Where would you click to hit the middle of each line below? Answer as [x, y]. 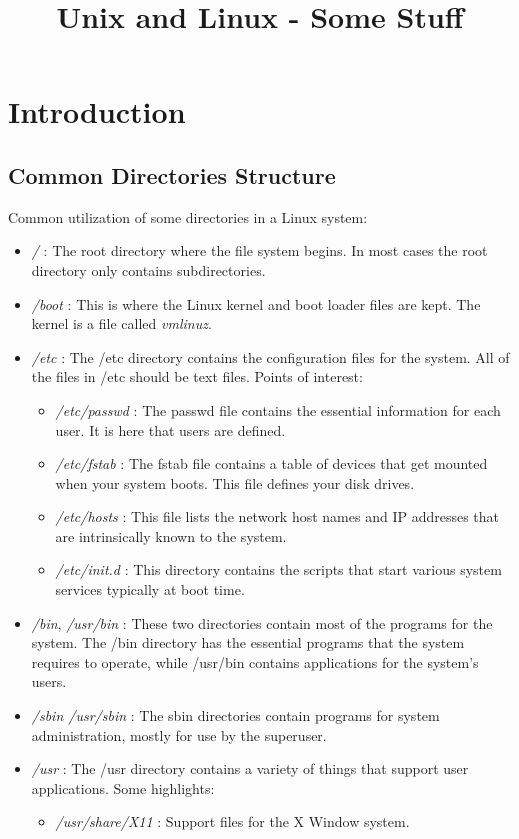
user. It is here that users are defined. [170, 429]
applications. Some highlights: [123, 787]
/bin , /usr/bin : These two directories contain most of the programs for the [262, 622]
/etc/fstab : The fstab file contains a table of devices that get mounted [271, 463]
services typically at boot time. [150, 589]
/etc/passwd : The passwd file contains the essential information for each [278, 409]
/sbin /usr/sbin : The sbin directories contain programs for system [235, 715]
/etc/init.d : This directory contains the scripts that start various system [278, 569]
